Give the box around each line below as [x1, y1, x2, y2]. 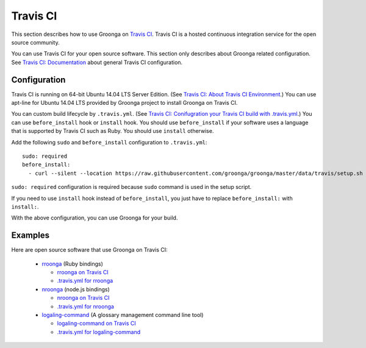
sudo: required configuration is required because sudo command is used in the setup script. [11, 183, 252, 191]
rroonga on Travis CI [57, 269, 109, 275]
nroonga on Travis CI [57, 294, 110, 302]
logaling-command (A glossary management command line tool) [41, 311, 204, 318]
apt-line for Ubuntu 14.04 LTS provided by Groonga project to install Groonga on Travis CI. [11, 99, 238, 107]
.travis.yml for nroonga [57, 302, 114, 310]
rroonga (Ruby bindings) [41, 260, 104, 268]
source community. [11, 38, 60, 46]
